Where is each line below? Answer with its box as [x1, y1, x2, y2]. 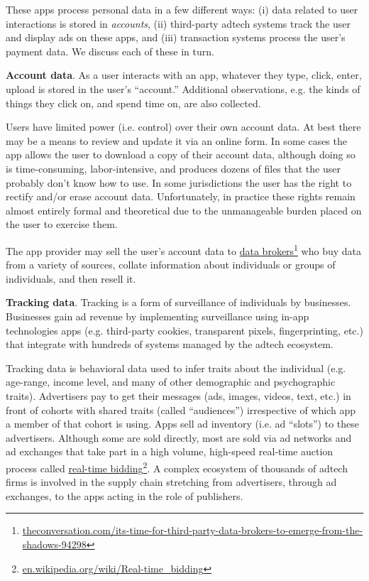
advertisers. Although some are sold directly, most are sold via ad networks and [6, 430, 352, 445]
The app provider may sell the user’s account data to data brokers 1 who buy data [6, 241, 362, 258]
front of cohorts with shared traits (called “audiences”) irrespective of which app [6, 402, 356, 417]
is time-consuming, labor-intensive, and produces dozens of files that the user [6, 161, 341, 175]
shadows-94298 [22, 536, 87, 551]
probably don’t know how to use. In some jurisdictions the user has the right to [6, 175, 352, 190]
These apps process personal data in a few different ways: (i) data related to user [6, 2, 358, 16]
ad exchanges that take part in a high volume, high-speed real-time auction [6, 444, 334, 459]
